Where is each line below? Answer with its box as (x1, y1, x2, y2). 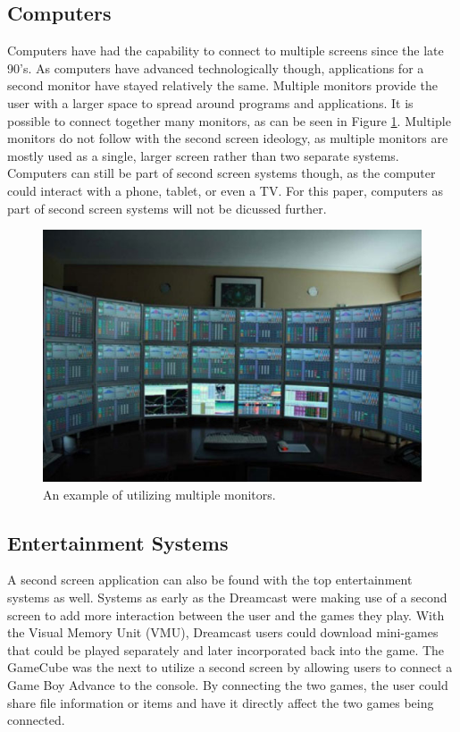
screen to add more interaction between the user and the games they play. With (7, 605, 445, 624)
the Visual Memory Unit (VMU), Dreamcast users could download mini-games (7, 623, 439, 642)
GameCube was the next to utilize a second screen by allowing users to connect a (7, 658, 453, 677)
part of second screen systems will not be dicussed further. (7, 198, 327, 217)
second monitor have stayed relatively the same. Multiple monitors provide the (7, 76, 438, 95)
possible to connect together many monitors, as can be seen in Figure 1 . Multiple (7, 111, 451, 130)
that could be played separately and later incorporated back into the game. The (7, 640, 445, 659)
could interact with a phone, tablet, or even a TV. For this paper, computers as (7, 181, 443, 199)
